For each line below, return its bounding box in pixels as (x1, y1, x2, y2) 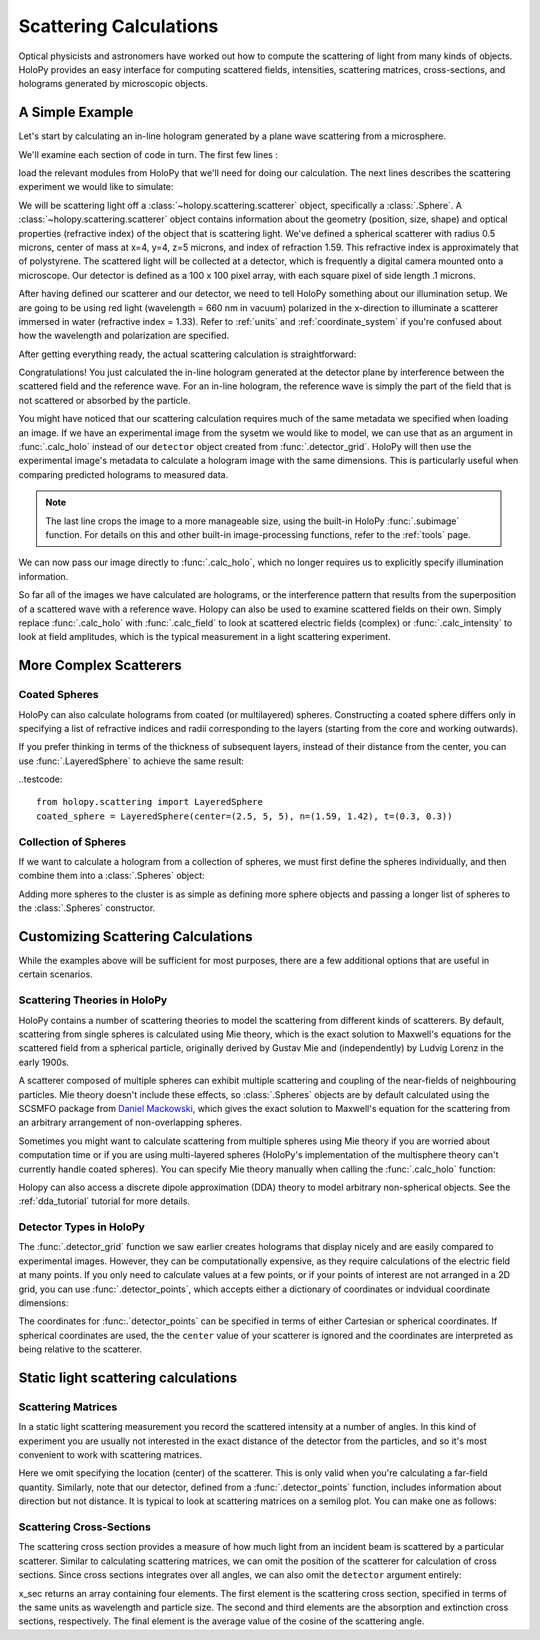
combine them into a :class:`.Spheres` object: (18, 870, 205, 882)
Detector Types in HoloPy (18, 1220, 145, 1234)
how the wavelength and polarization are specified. (18, 330, 230, 342)
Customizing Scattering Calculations (18, 928, 254, 945)
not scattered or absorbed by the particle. (18, 394, 191, 406)
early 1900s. (18, 1056, 70, 1068)
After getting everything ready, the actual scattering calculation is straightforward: (18, 348, 357, 360)
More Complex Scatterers (18, 657, 182, 674)
